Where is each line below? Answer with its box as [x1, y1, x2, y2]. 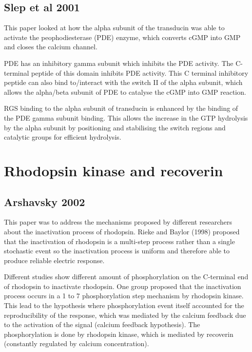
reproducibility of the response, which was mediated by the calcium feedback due [4, 310, 246, 320]
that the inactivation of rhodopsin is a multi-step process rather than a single [4, 236, 235, 246]
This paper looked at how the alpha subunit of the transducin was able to [4, 22, 225, 33]
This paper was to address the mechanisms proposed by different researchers [4, 217, 232, 227]
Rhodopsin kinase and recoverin [4, 160, 223, 180]
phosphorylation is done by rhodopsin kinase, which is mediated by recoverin [4, 329, 233, 339]
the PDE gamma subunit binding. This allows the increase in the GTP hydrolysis [4, 112, 248, 123]
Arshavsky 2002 [4, 194, 85, 209]
